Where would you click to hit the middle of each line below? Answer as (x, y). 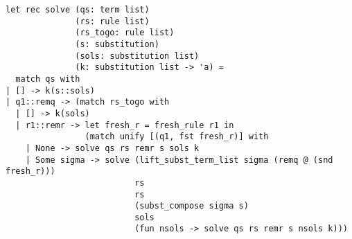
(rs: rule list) (112, 21)
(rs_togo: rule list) (125, 33)
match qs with (48, 79)
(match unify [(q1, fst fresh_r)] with (177, 137)
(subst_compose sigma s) (192, 206)
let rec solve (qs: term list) (78, 10)
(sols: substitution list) (137, 56)
